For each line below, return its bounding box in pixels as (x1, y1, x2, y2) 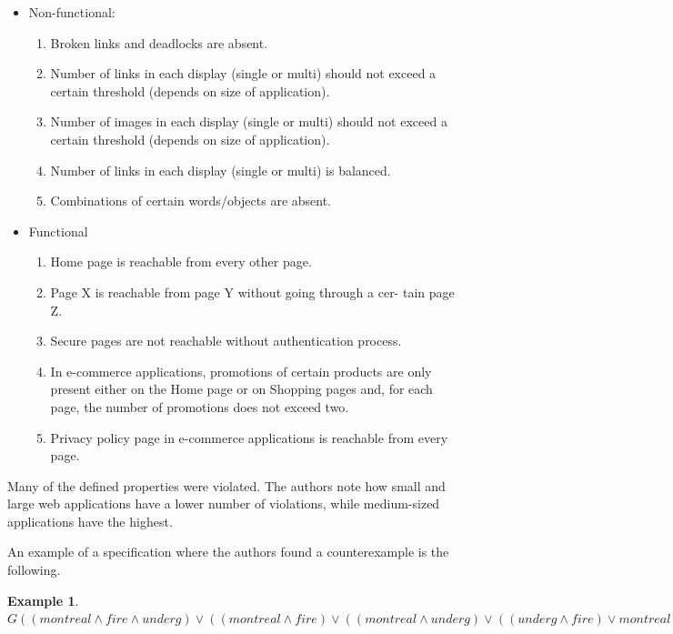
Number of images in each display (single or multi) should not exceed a (50, 112, 447, 131)
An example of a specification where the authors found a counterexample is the (7, 542, 449, 561)
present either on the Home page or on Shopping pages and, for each (50, 379, 433, 398)
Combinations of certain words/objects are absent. (50, 191, 332, 210)
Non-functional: (28, 3, 116, 21)
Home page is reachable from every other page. (50, 252, 312, 271)
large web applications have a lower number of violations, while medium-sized (7, 494, 440, 513)
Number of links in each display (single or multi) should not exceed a (50, 64, 437, 83)
